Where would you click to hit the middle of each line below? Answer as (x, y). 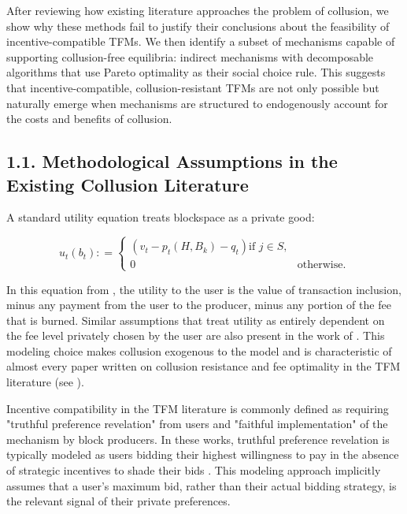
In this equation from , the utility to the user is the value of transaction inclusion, (204, 289)
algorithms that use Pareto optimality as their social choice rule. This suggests (196, 72)
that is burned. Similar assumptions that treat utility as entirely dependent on (196, 320)
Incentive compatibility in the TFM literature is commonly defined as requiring (198, 408)
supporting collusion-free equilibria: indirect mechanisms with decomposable (190, 56)
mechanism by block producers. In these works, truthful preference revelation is (198, 439)
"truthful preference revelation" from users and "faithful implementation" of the (197, 424)
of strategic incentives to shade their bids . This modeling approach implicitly (194, 470)
